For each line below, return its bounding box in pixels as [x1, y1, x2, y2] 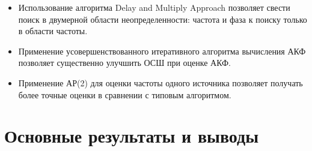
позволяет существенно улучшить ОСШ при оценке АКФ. [18, 56, 231, 69]
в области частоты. [18, 25, 88, 37]
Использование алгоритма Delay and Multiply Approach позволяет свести [18, 1, 290, 13]
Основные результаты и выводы [4, 123, 259, 148]
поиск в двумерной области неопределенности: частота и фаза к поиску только [18, 13, 307, 25]
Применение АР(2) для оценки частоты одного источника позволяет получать [18, 76, 303, 89]
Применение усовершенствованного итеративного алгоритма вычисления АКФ [18, 44, 306, 57]
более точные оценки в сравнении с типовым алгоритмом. [18, 88, 231, 101]
